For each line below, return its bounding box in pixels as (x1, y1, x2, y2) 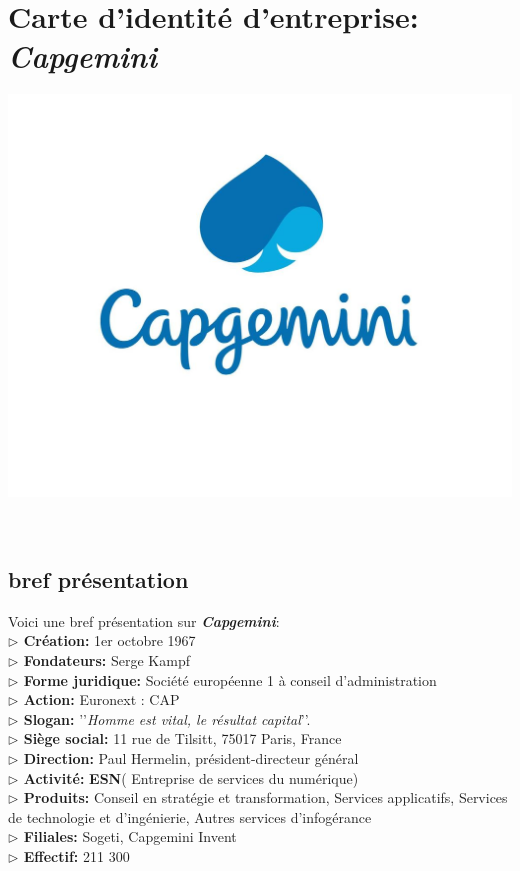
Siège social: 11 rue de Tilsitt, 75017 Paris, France (23, 728, 342, 749)
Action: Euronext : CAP (23, 689, 180, 710)
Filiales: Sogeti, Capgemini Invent (23, 826, 237, 847)
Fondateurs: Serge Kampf (23, 649, 190, 670)
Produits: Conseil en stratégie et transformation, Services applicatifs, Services (23, 787, 508, 808)
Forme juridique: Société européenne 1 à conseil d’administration (23, 669, 437, 690)
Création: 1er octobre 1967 (23, 630, 196, 651)
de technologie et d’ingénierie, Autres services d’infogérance (8, 806, 372, 827)
